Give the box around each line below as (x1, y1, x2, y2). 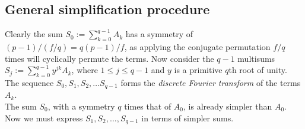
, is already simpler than (183, 100, 272, 113)
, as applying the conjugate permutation (124, 41, 271, 52)
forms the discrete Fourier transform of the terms (120, 76, 301, 88)
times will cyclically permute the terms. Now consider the (5, 52, 214, 64)
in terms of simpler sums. (141, 111, 234, 124)
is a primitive (174, 64, 223, 76)
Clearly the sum (5, 28, 63, 40)
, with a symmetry (47, 100, 115, 113)
